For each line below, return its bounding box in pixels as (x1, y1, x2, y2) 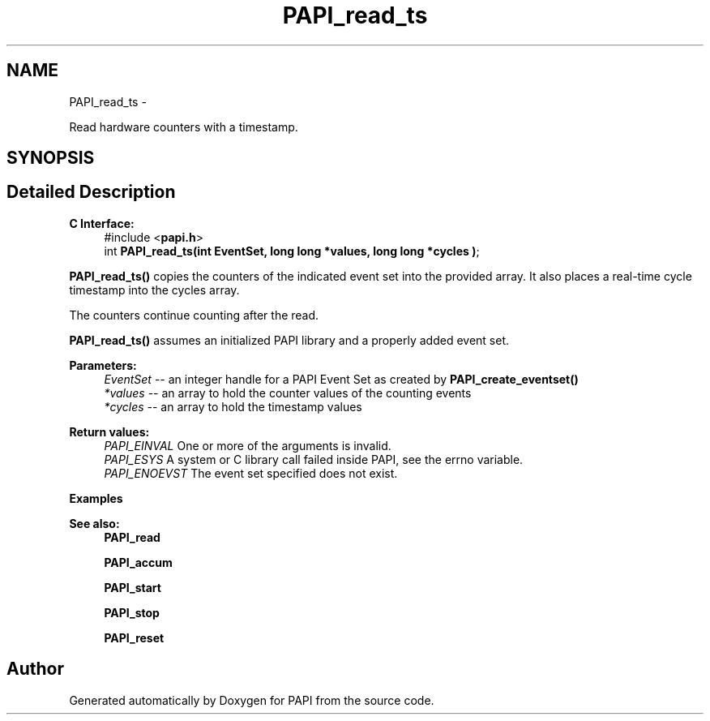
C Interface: (69, 216, 135, 230)
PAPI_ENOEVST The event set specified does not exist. (104, 466, 398, 480)
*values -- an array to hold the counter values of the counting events (104, 385, 472, 400)
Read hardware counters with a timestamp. (69, 119, 298, 134)
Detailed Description (6, 182, 176, 203)
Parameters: (69, 358, 137, 372)
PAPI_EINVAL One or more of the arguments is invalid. (104, 438, 391, 453)
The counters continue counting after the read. (69, 307, 319, 322)
